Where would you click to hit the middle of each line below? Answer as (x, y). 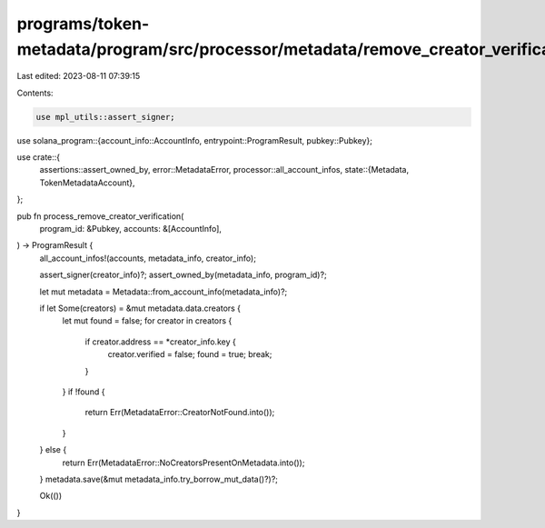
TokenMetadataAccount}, (87, 183)
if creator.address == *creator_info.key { (160, 342)
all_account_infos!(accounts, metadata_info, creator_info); (148, 258)
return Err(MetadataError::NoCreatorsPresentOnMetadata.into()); (183, 463)
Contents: (35, 93)
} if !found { (84, 392)
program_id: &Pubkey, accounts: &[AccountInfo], (131, 229)
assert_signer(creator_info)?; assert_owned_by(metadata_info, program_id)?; (183, 275)
